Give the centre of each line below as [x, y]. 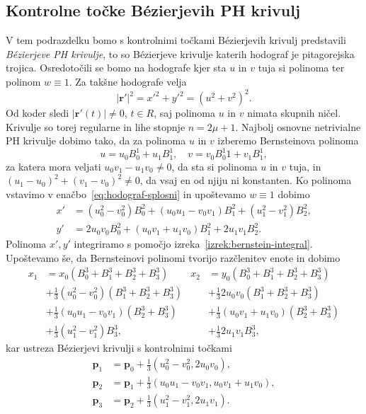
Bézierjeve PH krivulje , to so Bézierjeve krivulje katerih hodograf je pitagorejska [180, 53]
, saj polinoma [184, 113]
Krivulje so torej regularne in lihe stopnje [96, 126]
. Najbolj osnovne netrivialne [298, 126]
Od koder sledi [38, 113]
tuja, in [305, 166]
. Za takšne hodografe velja [128, 81]
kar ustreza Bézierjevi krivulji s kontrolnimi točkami [119, 348]
